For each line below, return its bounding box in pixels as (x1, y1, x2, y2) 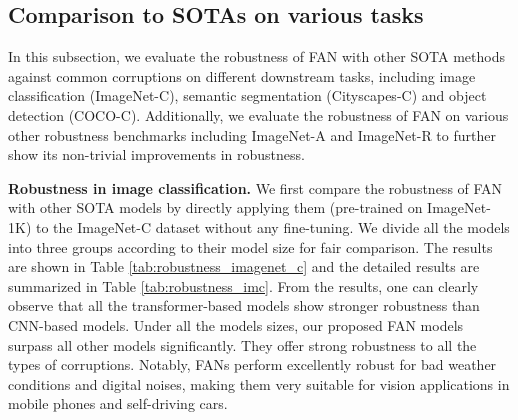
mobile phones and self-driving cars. (8, 393, 228, 414)
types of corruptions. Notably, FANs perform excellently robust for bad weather (8, 354, 497, 375)
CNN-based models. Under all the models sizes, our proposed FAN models (8, 314, 464, 335)
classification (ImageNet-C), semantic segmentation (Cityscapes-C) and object (8, 85, 487, 106)
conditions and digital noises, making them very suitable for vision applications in (8, 373, 510, 394)
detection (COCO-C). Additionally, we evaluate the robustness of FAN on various (8, 104, 509, 125)
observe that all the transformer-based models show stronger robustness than (8, 295, 480, 316)
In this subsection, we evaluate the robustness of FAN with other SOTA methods (8, 46, 506, 67)
